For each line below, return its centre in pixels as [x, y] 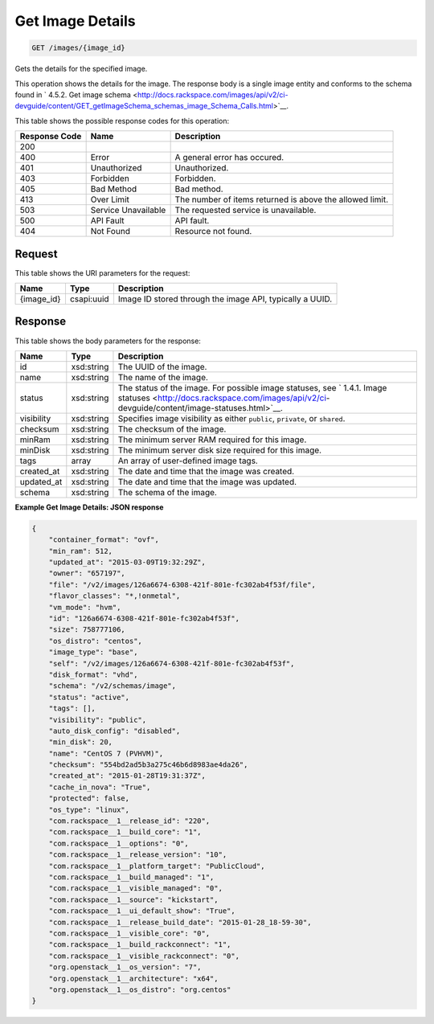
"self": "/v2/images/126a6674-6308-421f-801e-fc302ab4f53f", [172, 664]
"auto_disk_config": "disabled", [115, 731]
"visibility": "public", [98, 720]
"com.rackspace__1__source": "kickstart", [133, 899]
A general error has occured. [229, 158]
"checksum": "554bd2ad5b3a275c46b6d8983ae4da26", [148, 765]
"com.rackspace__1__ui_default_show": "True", [142, 911]
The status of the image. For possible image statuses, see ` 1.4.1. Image [252, 387]
